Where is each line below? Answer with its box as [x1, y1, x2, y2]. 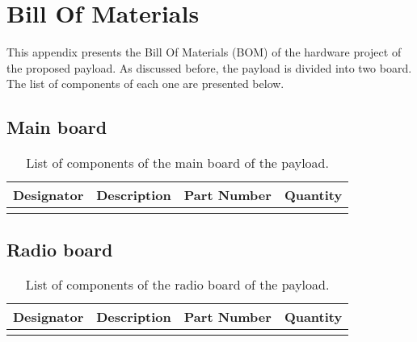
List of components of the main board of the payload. [26, 153, 329, 173]
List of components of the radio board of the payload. [25, 275, 330, 294]
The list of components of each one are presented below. [6, 75, 284, 92]
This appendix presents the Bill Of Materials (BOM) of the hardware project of [6, 44, 402, 60]
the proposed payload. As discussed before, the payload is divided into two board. [6, 59, 412, 76]
